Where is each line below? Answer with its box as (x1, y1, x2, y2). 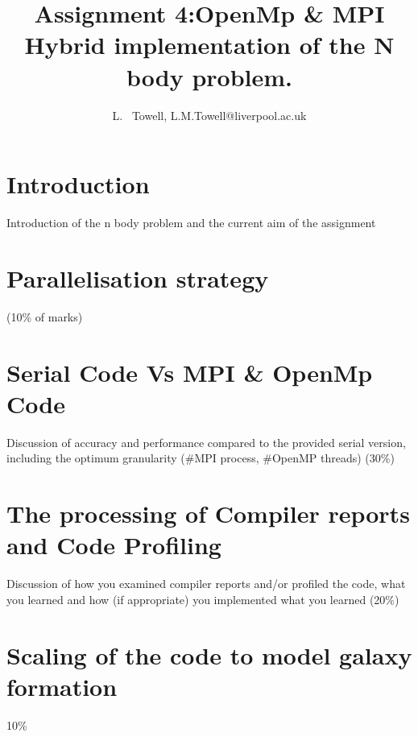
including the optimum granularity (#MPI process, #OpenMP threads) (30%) (6, 449, 395, 466)
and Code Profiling (6, 528, 221, 561)
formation (6, 669, 118, 702)
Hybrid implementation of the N (24, 28, 395, 61)
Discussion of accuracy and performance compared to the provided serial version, (6, 433, 406, 450)
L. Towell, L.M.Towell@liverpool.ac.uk (112, 106, 307, 123)
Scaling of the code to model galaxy (6, 638, 412, 671)
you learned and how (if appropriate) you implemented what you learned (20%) (6, 590, 399, 607)
